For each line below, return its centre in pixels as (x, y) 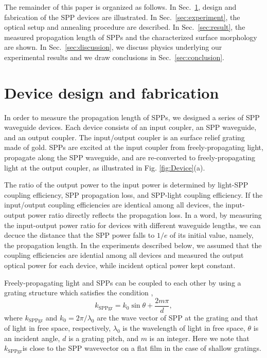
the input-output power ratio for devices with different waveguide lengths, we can (132, 225)
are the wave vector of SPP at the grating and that (177, 317)
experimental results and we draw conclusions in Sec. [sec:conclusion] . (114, 57)
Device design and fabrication (112, 92)
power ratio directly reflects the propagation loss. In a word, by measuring (145, 215)
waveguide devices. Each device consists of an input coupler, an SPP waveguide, (130, 127)
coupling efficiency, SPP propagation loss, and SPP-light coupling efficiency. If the (133, 194)
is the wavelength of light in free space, (184, 328)
